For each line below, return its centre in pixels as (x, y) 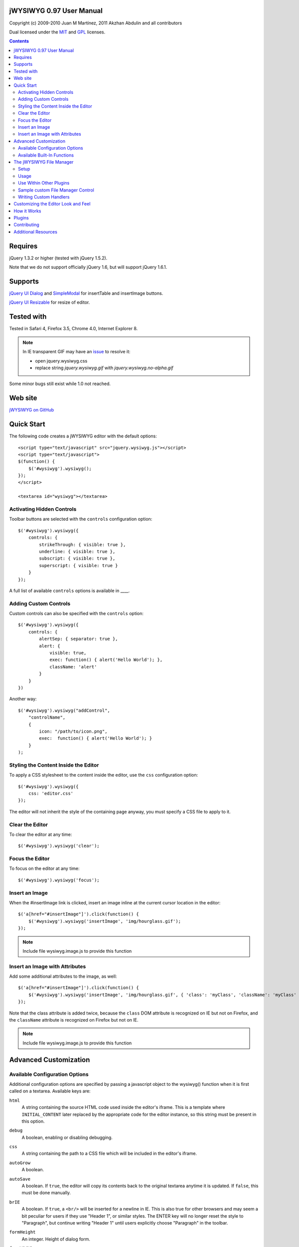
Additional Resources (35, 231)
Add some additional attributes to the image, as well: (63, 976)
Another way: (23, 699)
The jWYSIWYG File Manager (44, 162)
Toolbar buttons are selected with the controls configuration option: (81, 519)
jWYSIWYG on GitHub (32, 410)
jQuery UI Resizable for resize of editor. (50, 302)
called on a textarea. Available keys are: (50, 1091)
